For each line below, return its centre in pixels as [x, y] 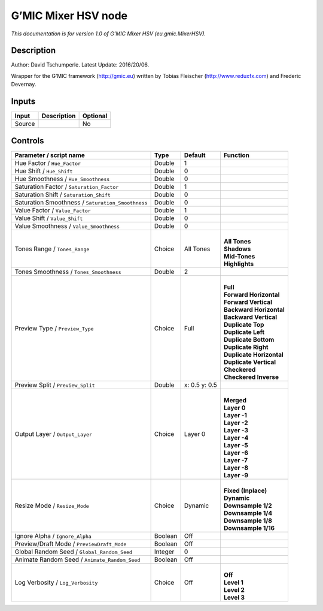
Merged [235, 400]
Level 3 [234, 597]
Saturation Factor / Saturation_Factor [67, 186]
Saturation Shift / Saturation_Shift [63, 194]
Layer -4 [236, 438]
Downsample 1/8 [248, 520]
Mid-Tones [239, 256]
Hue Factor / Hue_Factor [48, 163]
